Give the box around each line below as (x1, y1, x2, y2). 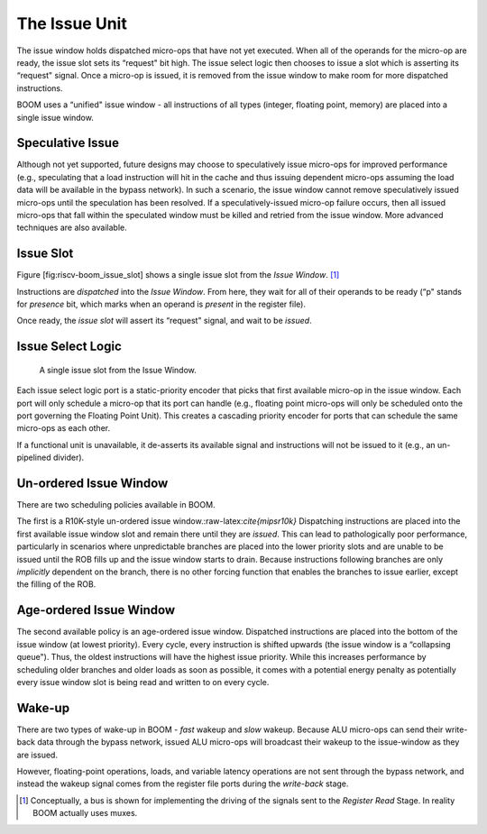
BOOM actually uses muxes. (32, 808, 138, 819)
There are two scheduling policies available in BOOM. (16, 499, 216, 510)
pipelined (16, 452, 51, 463)
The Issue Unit (16, 14, 128, 33)
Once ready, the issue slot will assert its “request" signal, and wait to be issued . (16, 316, 312, 326)
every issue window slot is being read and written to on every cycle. (16, 676, 270, 687)
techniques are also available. (16, 222, 127, 234)
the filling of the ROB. (16, 579, 96, 590)
